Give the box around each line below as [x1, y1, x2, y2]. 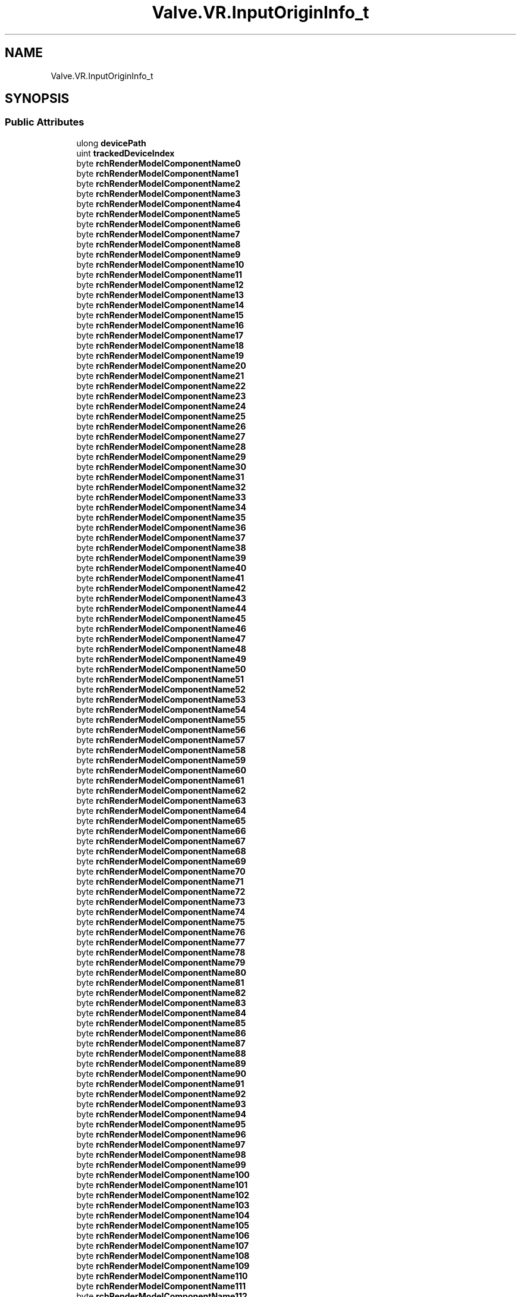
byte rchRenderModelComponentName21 [76, 370, 244, 381]
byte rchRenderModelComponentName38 [76, 542, 246, 553]
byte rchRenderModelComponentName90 [76, 1068, 246, 1079]
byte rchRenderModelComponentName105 [76, 1220, 250, 1230]
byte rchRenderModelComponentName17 [76, 330, 244, 340]
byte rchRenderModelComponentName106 [76, 1230, 250, 1240]
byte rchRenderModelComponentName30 [76, 461, 246, 472]
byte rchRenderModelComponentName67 [76, 835, 246, 846]
